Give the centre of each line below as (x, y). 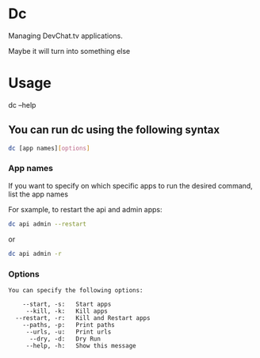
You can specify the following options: (76, 290)
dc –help (22, 105)
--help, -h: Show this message (81, 345)
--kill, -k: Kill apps (67, 311)
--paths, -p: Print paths (69, 325)
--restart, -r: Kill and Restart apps (83, 318)
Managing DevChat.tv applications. (65, 36)
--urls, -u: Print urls (69, 332)
